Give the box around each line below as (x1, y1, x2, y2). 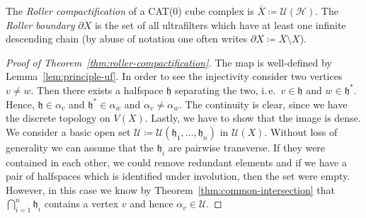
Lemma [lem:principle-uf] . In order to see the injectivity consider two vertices (6, 69, 343, 84)
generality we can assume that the (6, 139, 154, 154)
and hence (130, 196, 173, 211)
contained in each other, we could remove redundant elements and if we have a (6, 154, 347, 169)
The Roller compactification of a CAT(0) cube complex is (6, 4, 254, 18)
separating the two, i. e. (175, 82, 276, 97)
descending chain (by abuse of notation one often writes (6, 31, 248, 46)
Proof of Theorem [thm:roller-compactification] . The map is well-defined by (6, 54, 332, 69)
